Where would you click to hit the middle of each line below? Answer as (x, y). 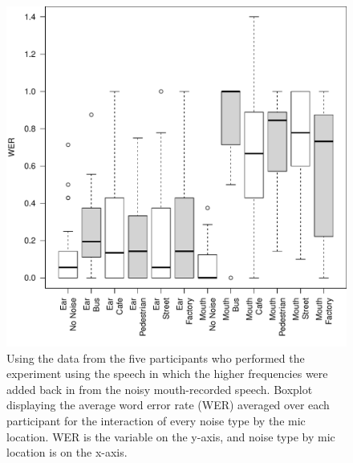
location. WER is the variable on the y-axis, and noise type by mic (171, 436)
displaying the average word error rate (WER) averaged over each (168, 405)
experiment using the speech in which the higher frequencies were (167, 374)
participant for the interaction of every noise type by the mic (156, 420)
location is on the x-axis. (67, 452)
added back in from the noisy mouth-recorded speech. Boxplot (160, 389)
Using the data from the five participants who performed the (156, 357)
